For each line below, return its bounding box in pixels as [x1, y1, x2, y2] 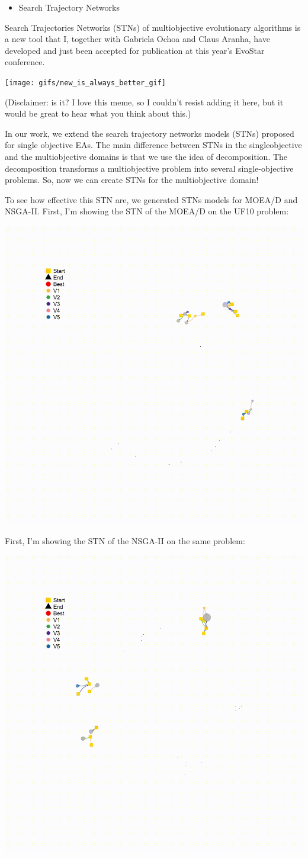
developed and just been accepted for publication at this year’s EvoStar [5, 44, 265, 56]
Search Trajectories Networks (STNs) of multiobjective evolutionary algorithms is [5, 21, 301, 33]
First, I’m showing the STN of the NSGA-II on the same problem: [5, 534, 245, 547]
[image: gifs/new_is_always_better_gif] [5, 78, 166, 87]
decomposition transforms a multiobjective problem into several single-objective [5, 162, 294, 174]
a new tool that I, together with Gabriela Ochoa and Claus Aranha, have [5, 33, 270, 45]
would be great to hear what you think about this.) [5, 107, 191, 120]
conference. [5, 56, 45, 68]
